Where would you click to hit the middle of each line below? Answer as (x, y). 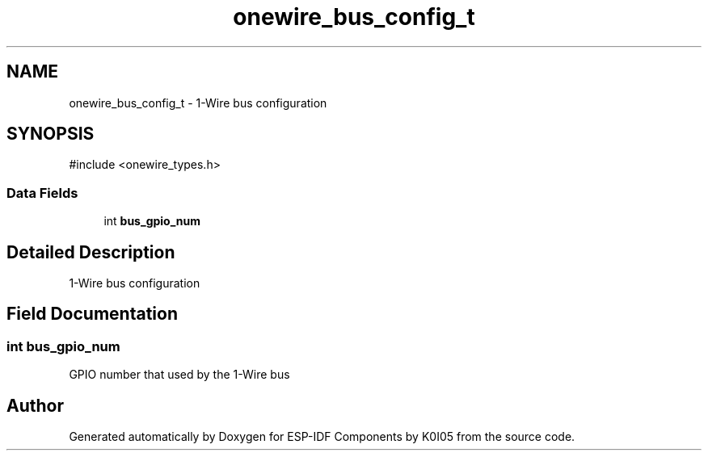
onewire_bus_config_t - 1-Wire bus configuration (198, 103)
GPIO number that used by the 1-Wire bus (179, 375)
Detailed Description (91, 252)
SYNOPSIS (51, 134)
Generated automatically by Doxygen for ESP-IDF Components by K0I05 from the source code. (322, 437)
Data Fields (42, 193)
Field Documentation (92, 314)
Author (35, 405)
